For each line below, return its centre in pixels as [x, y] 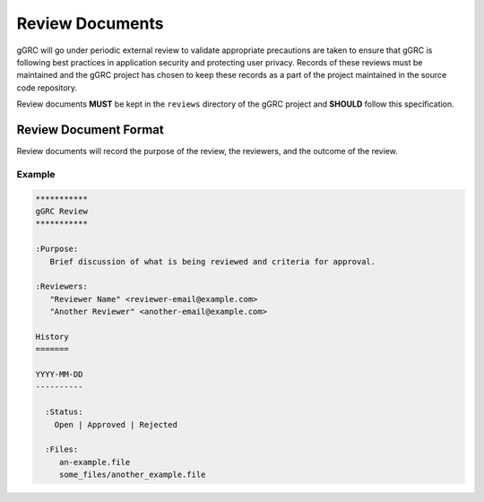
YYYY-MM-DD [59, 375]
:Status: [64, 412]
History [52, 337]
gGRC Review [62, 211]
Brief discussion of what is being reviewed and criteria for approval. [213, 261]
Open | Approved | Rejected [116, 424]
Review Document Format [91, 130]
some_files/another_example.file [132, 475]
